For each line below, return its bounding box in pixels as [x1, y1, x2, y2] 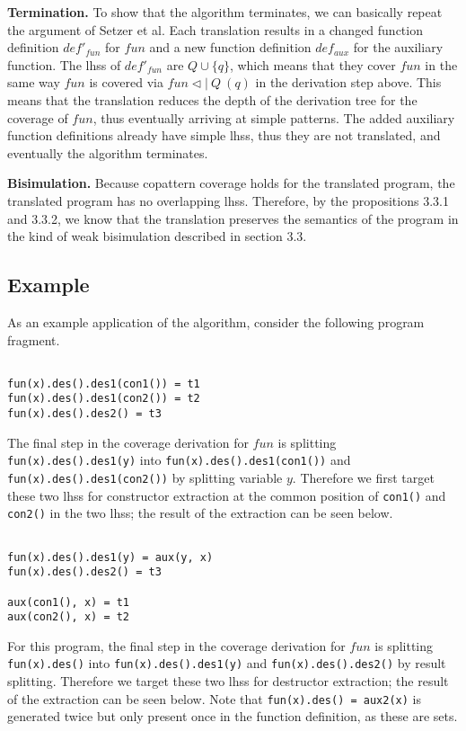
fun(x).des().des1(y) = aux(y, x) [7, 550, 214, 564]
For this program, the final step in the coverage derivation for [7, 636, 346, 655]
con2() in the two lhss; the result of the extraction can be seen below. [7, 504, 393, 522]
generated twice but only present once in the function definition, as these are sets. [7, 707, 458, 726]
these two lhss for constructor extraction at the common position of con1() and [7, 486, 446, 504]
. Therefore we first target [292, 468, 435, 486]
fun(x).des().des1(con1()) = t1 [7, 377, 200, 390]
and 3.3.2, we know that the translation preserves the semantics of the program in [7, 209, 459, 227]
